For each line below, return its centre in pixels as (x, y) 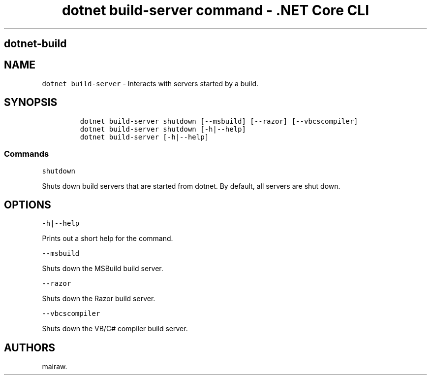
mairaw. (55, 367)
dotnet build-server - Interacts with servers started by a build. (150, 84)
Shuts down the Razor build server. (99, 299)
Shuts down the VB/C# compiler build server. (115, 329)
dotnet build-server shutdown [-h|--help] (163, 129)
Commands (27, 154)
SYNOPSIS (31, 103)
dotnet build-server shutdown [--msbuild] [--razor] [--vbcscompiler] (219, 121)
